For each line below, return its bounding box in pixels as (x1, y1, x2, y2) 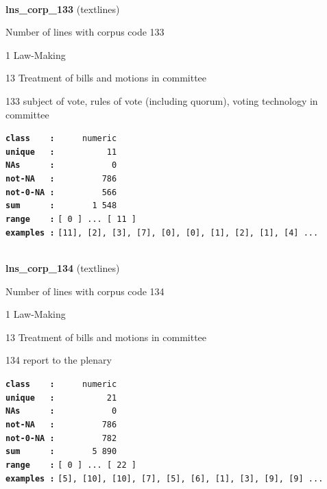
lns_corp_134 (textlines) (5, 261, 120, 275)
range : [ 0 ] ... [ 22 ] (5, 460, 136, 470)
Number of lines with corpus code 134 (5, 284, 165, 298)
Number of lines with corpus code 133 (5, 25, 165, 39)
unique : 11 (5, 147, 117, 157)
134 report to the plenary (5, 353, 112, 367)
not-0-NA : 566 (5, 187, 117, 197)
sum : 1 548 (5, 201, 117, 211)
